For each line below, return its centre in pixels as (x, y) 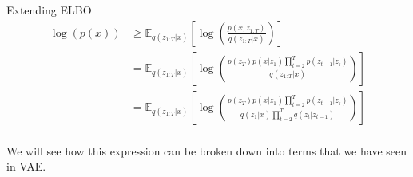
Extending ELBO (49, 10)
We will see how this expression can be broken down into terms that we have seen (207, 150)
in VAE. (26, 166)
